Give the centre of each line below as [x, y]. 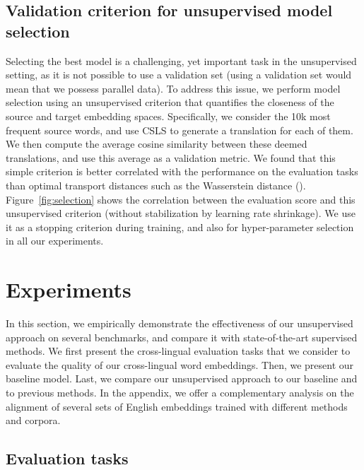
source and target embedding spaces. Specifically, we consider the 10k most [168, 116]
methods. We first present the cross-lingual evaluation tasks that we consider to [178, 351]
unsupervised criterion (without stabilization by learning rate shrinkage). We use [181, 213]
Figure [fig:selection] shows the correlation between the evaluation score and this [181, 199]
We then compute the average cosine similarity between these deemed [157, 144]
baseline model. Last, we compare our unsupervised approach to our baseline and [182, 378]
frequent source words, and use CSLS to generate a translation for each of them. [180, 130]
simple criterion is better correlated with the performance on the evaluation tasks [182, 171]
